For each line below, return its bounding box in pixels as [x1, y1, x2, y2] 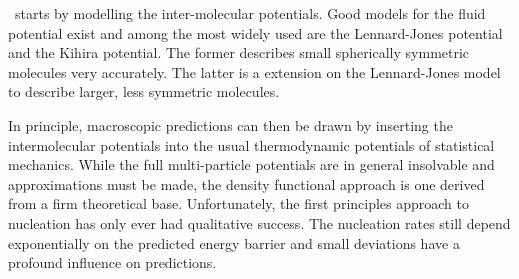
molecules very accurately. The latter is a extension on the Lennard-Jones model [8, 61, 501, 82]
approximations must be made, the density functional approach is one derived [8, 173, 485, 194]
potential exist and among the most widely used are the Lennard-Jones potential [8, 22, 503, 43]
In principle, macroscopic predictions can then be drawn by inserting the [8, 114, 453, 135]
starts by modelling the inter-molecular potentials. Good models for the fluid [14, 3, 486, 23]
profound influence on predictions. [8, 252, 217, 273]
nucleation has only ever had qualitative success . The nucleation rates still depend [8, 212, 511, 233]
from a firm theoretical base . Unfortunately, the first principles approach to [8, 193, 470, 214]
